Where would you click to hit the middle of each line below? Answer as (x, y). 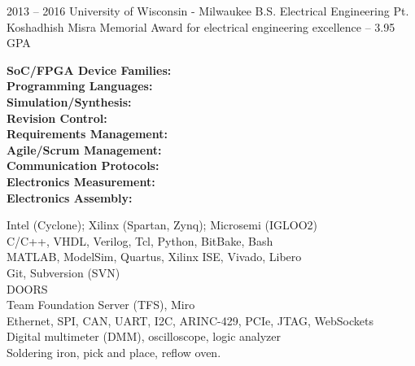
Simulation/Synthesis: (69, 101)
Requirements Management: (87, 134)
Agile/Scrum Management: (84, 149)
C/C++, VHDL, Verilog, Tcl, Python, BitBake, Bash (140, 240)
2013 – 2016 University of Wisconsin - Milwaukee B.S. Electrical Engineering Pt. (208, 11)
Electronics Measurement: (81, 181)
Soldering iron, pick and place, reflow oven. (114, 352)
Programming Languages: (80, 86)
